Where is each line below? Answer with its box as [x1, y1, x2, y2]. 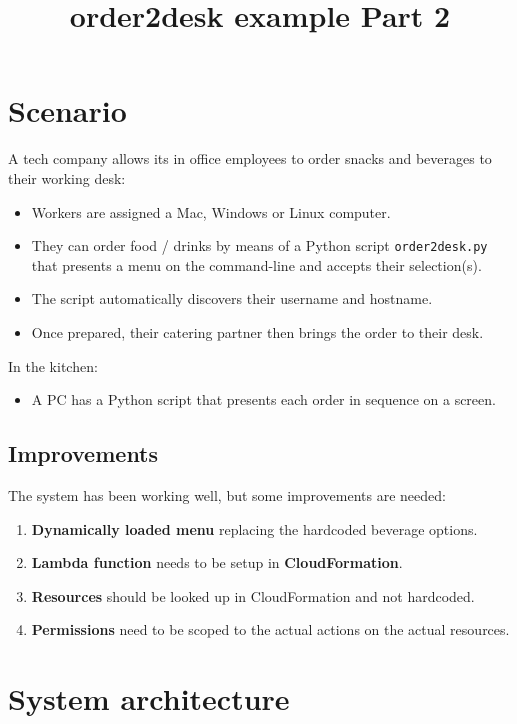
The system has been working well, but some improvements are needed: [8, 484, 446, 505]
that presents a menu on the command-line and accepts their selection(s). [31, 254, 482, 275]
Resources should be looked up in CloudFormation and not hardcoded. [31, 585, 475, 606]
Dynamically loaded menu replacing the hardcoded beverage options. [31, 518, 478, 539]
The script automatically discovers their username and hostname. [31, 288, 433, 309]
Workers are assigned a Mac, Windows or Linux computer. [31, 201, 391, 222]
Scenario [8, 90, 127, 131]
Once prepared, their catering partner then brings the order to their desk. [31, 321, 484, 342]
